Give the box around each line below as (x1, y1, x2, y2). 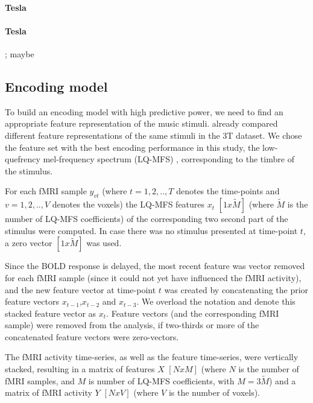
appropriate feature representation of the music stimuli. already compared (5, 117, 278, 130)
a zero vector (5, 236, 52, 249)
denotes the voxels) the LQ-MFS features (52, 198, 205, 211)
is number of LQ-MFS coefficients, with (88, 374, 235, 387)
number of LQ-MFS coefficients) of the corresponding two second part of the (5, 212, 288, 225)
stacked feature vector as (5, 306, 96, 319)
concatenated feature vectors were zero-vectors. (5, 330, 179, 343)
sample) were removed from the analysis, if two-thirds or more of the (5, 319, 259, 331)
